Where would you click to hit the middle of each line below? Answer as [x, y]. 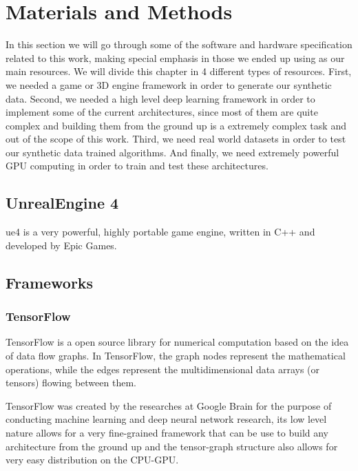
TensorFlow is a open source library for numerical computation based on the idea [177, 342]
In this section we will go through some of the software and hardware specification [179, 44]
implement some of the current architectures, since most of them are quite [162, 112]
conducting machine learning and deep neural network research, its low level [166, 419]
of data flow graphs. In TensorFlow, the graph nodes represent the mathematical [176, 356]
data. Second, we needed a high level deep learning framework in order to [160, 98]
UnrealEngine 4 [62, 203]
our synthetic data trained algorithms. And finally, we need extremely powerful [172, 152]
